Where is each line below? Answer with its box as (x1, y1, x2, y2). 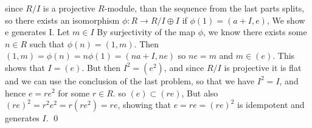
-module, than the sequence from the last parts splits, (104, 2, 305, 14)
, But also (181, 86, 218, 99)
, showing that (117, 98, 172, 111)
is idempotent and (237, 98, 305, 111)
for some (58, 86, 90, 99)
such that (29, 37, 65, 50)
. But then (81, 61, 120, 73)
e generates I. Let (5, 25, 70, 38)
